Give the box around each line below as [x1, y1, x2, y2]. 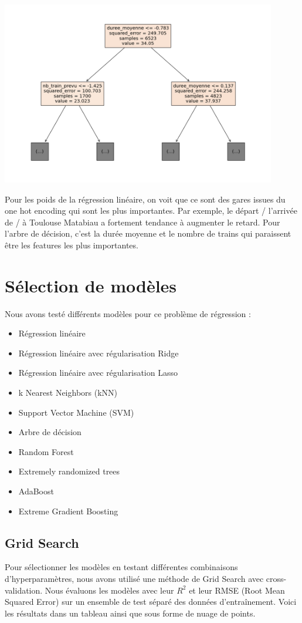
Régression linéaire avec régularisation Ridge [18, 346, 179, 359]
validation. [5, 584, 43, 596]
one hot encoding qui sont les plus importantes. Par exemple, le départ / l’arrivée [5, 204, 297, 217]
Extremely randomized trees [18, 465, 120, 477]
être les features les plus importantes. [5, 238, 138, 251]
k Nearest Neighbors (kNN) [18, 386, 118, 398]
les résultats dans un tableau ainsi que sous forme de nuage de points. [5, 607, 256, 619]
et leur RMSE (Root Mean [189, 584, 285, 596]
